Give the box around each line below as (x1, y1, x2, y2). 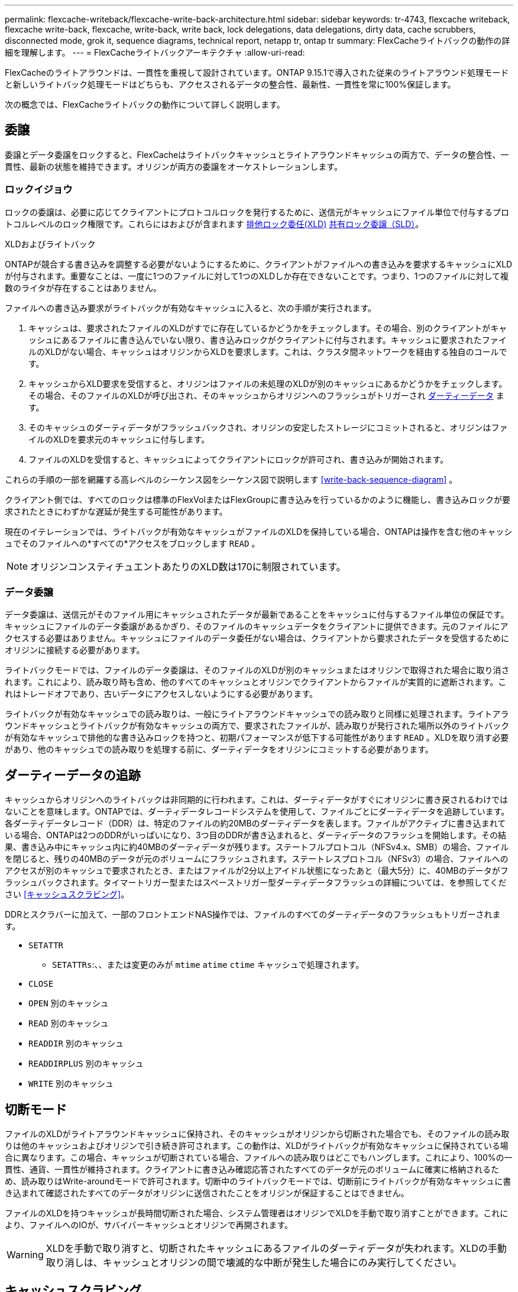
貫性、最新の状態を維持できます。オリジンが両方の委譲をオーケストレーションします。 (5, 161, 342, 172)
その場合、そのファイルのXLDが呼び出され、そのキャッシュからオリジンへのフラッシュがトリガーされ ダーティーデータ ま (28, 390, 504, 400)
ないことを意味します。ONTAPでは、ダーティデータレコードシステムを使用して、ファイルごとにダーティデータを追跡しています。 (5, 806, 510, 817)
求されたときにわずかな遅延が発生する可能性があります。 (5, 506, 228, 516)
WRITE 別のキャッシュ (28, 1078, 114, 1089)
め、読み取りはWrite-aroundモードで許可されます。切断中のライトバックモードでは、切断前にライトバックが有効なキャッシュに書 (5, 1176, 511, 1187)
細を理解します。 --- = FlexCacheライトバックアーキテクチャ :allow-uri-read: (5, 47, 305, 57)
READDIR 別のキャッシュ (28, 1038, 124, 1049)
